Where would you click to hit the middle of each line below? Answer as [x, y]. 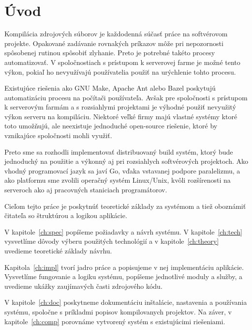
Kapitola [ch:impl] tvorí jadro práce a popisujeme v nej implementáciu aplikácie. [124, 267]
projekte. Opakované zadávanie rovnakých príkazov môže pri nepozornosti [114, 43]
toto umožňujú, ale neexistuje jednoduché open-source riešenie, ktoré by [111, 126]
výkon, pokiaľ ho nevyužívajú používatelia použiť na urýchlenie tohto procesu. [120, 71]
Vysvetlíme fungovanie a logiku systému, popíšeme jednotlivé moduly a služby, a [123, 276]
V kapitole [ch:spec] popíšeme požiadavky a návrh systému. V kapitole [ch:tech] [123, 231]
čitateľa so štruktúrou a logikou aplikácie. [66, 215]
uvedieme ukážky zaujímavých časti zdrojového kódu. [83, 286]
